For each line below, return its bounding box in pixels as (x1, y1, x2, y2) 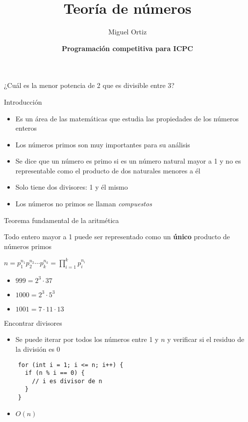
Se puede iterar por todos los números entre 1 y (15, 334, 159, 344)
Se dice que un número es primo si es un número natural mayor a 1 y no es (15, 156, 241, 166)
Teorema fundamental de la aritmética (4, 215, 119, 225)
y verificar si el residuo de (167, 334, 245, 344)
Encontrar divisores (4, 317, 62, 328)
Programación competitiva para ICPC (61, 43, 193, 53)
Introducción (4, 96, 42, 107)
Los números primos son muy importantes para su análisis (15, 139, 190, 149)
